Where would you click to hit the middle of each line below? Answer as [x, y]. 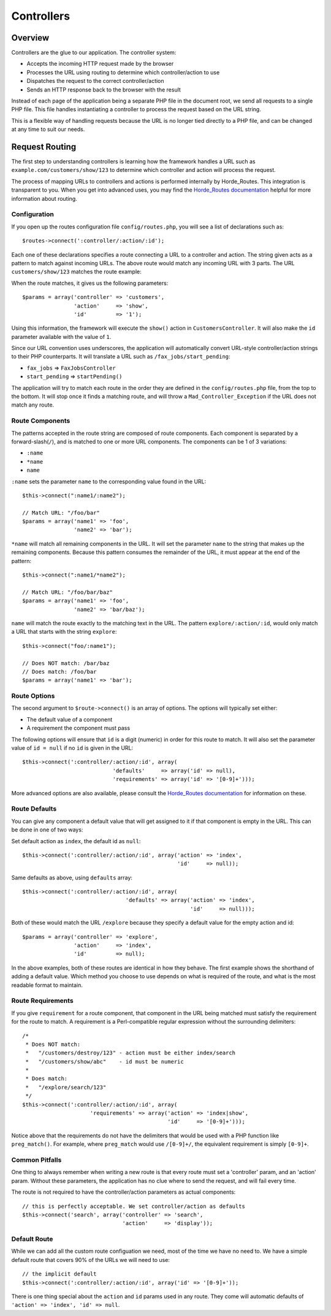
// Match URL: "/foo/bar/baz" [68, 592]
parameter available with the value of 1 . [61, 337]
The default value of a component [70, 719]
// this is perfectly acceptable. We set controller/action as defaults [134, 1206]
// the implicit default [59, 1274]
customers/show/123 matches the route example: [76, 272]
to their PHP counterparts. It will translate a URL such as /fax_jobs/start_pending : [121, 357]
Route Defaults [34, 809]
